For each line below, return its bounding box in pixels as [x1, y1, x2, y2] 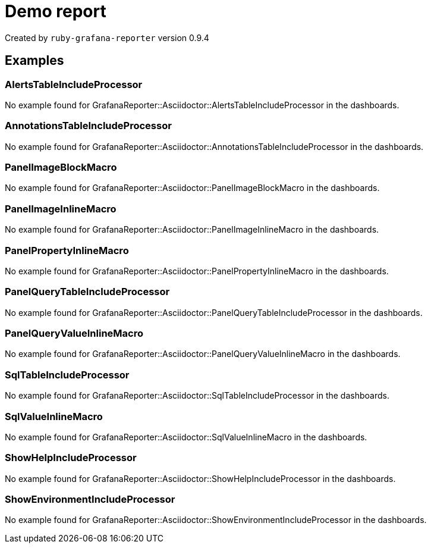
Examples [5, 53, 64, 68]
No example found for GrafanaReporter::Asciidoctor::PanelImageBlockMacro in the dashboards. [5, 183, 380, 193]
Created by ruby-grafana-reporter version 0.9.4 [5, 32, 209, 43]
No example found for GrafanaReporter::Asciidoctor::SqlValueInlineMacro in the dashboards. [5, 431, 367, 442]
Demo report [5, 1, 106, 21]
